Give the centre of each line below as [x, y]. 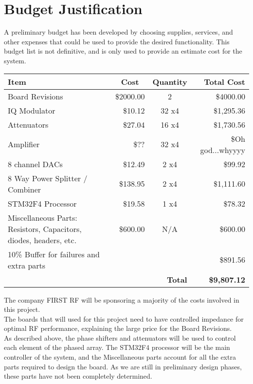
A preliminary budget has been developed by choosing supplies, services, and [118, 32]
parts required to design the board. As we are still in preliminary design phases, [123, 366]
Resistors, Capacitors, [45, 229]
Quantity [170, 81]
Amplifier [24, 144]
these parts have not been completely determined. [78, 376]
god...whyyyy [223, 150]
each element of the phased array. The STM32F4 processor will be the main [117, 347]
